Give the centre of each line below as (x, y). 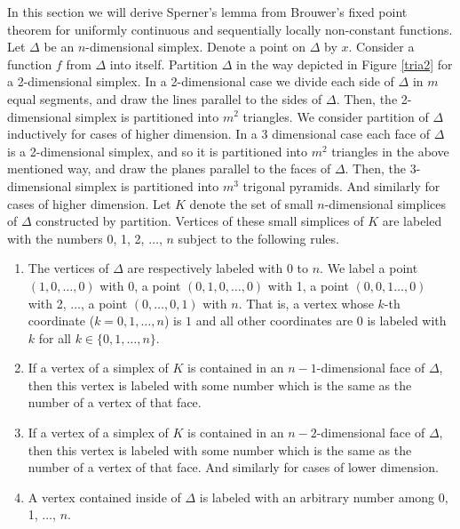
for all (55, 337)
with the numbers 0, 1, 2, (76, 238)
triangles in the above (390, 151)
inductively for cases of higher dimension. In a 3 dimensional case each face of (219, 134)
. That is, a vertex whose (306, 303)
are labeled (412, 221)
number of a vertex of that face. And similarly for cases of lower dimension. (233, 467)
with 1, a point (308, 285)
